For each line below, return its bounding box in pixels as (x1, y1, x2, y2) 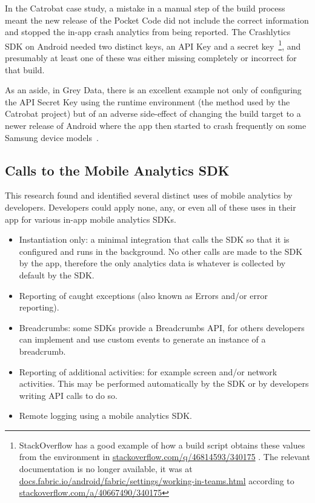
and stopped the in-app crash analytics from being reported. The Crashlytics (5, 25, 291, 38)
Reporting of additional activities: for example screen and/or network (19, 365, 277, 378)
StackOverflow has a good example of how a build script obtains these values (19, 438, 305, 451)
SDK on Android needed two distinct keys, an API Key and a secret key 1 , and (5, 38, 301, 52)
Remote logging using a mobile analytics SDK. (19, 409, 193, 422)
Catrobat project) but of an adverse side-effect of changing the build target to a (5, 107, 301, 120)
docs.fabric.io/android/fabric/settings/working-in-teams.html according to (19, 474, 294, 487)
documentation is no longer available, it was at (19, 462, 193, 475)
